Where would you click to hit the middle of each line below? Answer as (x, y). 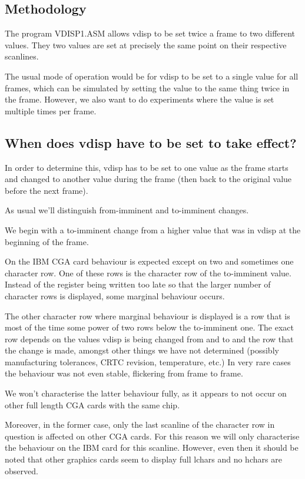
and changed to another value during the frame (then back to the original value (148, 179)
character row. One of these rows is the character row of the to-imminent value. (148, 272)
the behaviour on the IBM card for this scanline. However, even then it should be (152, 447)
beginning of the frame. (47, 241)
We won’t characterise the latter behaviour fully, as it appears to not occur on (146, 393)
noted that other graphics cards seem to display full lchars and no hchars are (143, 459)
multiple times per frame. (51, 110)
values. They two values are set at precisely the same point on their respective (146, 44)
